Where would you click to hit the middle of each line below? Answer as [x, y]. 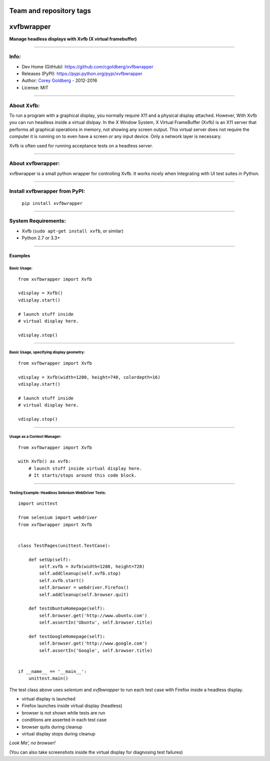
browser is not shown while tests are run [63, 713]
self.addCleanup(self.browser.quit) [84, 594]
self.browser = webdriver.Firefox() [84, 588]
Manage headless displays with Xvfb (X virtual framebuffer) [73, 39]
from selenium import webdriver [58, 518]
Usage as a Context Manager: [35, 436]
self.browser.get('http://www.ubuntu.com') [93, 615]
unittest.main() [48, 679]
